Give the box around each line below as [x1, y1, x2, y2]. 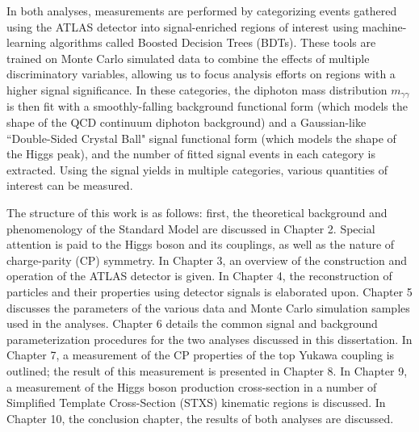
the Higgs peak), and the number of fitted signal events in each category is [6, 145, 375, 162]
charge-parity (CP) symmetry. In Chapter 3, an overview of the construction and [6, 251, 408, 268]
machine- [362, 18, 407, 35]
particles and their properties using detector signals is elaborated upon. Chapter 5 [6, 283, 413, 300]
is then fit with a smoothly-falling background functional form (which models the [6, 98, 408, 115]
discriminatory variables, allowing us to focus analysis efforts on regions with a [6, 65, 396, 82]
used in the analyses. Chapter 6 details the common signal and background [6, 315, 378, 332]
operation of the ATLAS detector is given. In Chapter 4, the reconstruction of [6, 267, 392, 284]
